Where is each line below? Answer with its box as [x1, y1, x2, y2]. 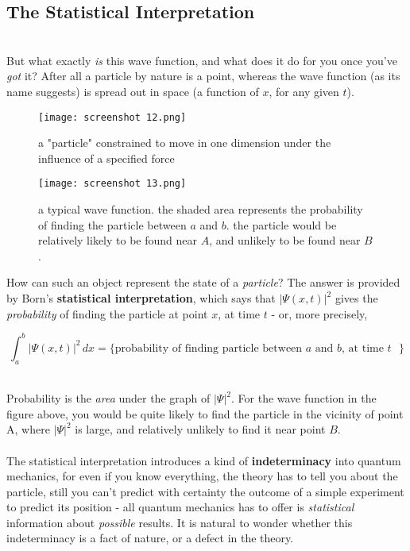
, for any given [269, 83, 339, 99]
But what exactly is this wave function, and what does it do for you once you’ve [6, 52, 397, 68]
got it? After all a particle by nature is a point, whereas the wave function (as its [6, 67, 400, 84]
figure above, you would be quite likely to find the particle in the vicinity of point [6, 405, 404, 422]
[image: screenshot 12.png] [38, 111, 187, 123]
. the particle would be [226, 216, 337, 233]
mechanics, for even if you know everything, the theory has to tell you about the [6, 468, 398, 484]
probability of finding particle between [114, 342, 303, 354]
